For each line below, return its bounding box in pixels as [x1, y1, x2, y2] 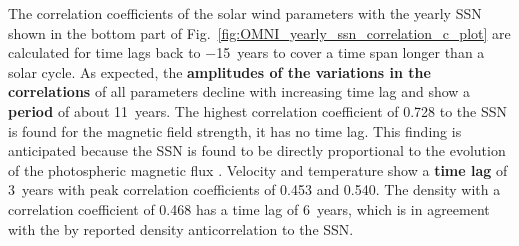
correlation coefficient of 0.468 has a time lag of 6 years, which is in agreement [8, 198, 490, 219]
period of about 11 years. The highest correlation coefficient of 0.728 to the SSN [8, 100, 508, 121]
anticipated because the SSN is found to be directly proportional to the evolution [8, 140, 506, 161]
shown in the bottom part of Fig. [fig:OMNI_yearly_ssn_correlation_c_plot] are [8, 22, 511, 43]
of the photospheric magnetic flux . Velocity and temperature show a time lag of [8, 159, 508, 180]
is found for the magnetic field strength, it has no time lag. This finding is [8, 120, 462, 141]
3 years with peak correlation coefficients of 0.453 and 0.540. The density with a [8, 179, 501, 200]
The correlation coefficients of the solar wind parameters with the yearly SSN [8, 3, 482, 23]
